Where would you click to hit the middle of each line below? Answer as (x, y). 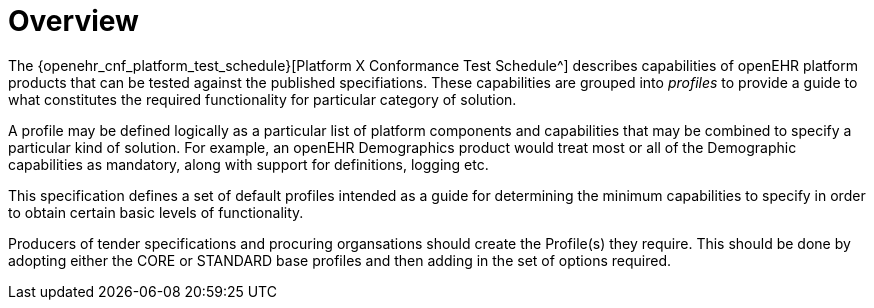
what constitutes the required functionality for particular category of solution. (262, 99)
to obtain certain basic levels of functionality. (156, 212)
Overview (73, 21)
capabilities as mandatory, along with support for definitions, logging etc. (248, 164)
